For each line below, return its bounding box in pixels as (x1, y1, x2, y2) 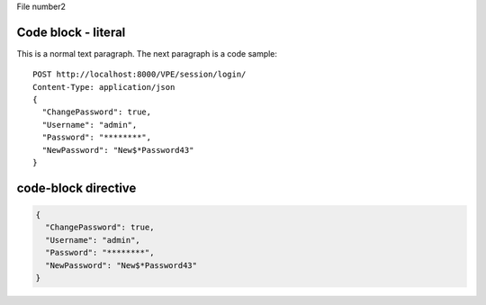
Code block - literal (16, 24, 126, 40)
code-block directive (16, 180, 137, 195)
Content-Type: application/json (32, 82, 175, 92)
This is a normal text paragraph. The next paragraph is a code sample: (16, 48, 278, 58)
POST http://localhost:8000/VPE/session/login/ (32, 69, 247, 80)
